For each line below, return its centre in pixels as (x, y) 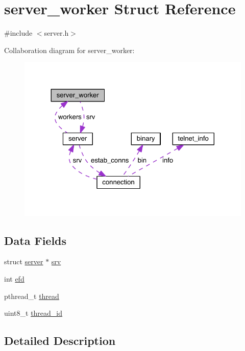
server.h (56, 33)
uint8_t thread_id (33, 313)
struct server (24, 261)
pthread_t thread (32, 296)
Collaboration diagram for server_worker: (69, 50)
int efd (14, 278)
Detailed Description (60, 341)
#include (18, 33)
